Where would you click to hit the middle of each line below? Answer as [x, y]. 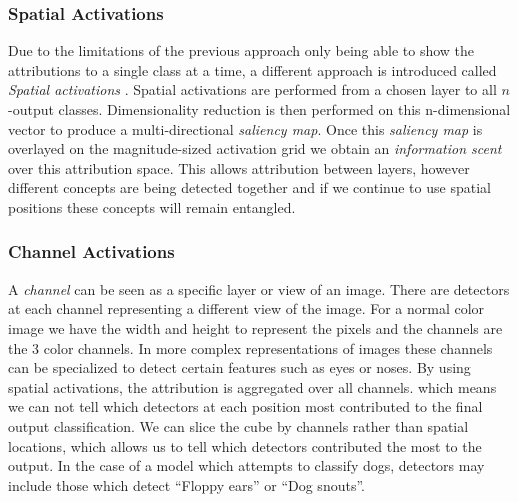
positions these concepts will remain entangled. [152, 206]
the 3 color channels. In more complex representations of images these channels [250, 347]
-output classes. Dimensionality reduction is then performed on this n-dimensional [259, 109]
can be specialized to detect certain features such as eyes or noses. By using [239, 367]
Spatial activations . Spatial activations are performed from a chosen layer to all [252, 89]
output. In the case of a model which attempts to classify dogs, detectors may [246, 465]
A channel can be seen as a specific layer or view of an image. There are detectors [259, 288]
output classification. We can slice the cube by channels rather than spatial [238, 425]
